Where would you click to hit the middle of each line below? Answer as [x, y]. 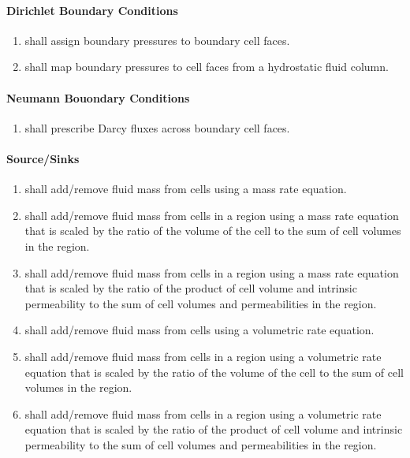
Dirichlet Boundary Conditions [92, 10]
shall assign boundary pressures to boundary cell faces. [157, 40]
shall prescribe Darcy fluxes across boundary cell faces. [157, 127]
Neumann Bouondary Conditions [98, 97]
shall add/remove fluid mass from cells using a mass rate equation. [186, 189]
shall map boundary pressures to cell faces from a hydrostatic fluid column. [207, 67]
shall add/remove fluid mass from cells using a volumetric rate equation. [199, 330]
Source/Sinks [43, 158]
